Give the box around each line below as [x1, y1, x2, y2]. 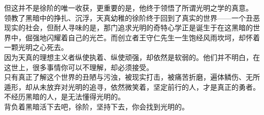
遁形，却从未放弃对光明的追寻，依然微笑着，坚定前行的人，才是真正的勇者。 [4, 81, 260, 92]
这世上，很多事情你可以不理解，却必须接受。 [4, 62, 153, 72]
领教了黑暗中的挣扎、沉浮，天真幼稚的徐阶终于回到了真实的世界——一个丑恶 [4, 12, 260, 23]
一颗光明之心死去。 [4, 42, 68, 52]
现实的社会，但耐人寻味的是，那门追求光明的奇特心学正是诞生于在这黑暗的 [4, 22, 253, 33]
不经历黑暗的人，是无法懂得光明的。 [4, 91, 125, 102]
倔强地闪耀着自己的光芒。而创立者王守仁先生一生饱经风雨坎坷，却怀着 [25, 32, 260, 42]
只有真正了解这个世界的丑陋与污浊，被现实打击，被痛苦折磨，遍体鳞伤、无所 [4, 72, 260, 82]
